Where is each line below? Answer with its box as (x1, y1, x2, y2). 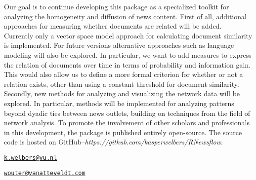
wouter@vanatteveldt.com (4, 169, 85, 177)
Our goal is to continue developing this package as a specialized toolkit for (4, 1, 229, 11)
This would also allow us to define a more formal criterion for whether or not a (4, 69, 243, 79)
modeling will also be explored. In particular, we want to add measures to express (4, 49, 252, 60)
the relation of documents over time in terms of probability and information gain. (4, 59, 251, 70)
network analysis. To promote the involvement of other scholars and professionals (4, 117, 250, 128)
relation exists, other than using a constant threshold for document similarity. (4, 78, 239, 89)
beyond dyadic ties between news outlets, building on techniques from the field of (4, 108, 251, 118)
